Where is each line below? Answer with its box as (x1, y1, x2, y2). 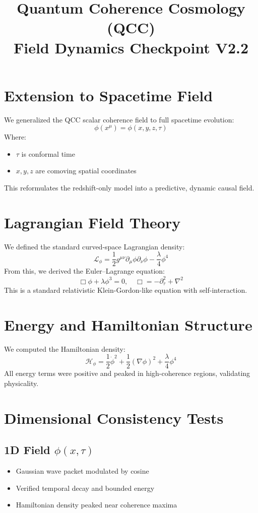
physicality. (4, 377, 39, 388)
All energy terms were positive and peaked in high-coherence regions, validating (4, 368, 250, 378)
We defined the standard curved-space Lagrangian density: (4, 241, 185, 251)
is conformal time (21, 148, 75, 159)
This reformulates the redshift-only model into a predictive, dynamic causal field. (4, 182, 254, 193)
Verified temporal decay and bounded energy (16, 482, 155, 493)
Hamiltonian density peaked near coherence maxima (16, 499, 177, 510)
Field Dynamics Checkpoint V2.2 (13, 37, 249, 57)
